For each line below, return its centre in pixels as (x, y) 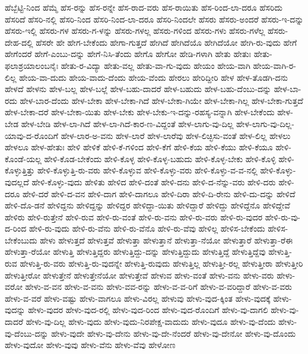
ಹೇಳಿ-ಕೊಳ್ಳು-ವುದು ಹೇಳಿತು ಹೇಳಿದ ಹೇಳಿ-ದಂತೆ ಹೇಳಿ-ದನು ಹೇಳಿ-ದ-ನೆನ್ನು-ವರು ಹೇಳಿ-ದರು (154, 181)
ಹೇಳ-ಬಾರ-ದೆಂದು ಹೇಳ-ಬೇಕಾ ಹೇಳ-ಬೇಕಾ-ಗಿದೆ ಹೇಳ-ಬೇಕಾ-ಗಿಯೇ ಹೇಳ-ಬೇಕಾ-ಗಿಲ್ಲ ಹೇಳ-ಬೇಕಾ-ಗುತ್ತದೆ (161, 100)
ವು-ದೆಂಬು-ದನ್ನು (27, 333)
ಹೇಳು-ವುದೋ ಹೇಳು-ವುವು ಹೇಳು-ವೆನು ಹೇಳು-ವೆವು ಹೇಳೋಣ (90, 345)
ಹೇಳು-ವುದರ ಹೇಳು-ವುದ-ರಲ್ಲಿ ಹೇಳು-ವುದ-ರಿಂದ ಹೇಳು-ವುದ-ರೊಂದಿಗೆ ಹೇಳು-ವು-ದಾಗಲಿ (148, 310)
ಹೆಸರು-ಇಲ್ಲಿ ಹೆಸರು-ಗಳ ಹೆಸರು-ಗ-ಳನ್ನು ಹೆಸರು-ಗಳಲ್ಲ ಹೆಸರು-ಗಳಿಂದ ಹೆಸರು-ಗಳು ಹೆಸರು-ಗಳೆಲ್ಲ (135, 31)
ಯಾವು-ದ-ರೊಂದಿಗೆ (31, 135)
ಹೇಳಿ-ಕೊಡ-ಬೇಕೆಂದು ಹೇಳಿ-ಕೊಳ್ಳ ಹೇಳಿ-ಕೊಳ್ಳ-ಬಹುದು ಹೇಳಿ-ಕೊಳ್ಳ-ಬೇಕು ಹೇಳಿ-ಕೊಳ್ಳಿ (160, 158)
